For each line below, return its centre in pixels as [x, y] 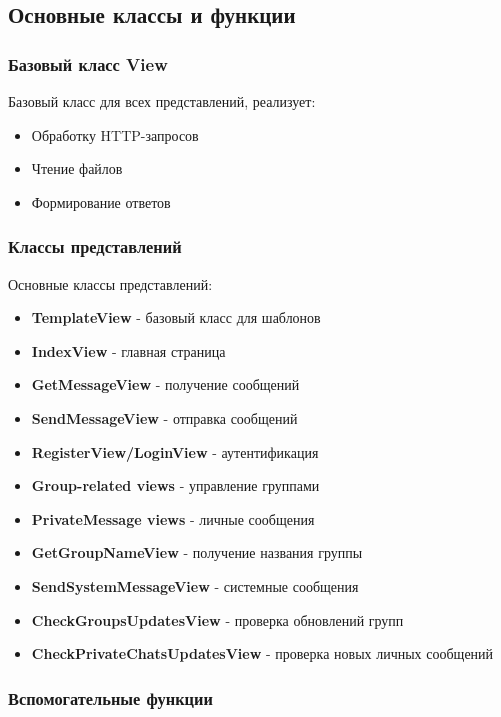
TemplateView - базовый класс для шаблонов [176, 317]
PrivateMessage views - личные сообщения [173, 518]
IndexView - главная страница [128, 350]
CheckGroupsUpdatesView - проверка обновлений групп [217, 619]
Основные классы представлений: [110, 283]
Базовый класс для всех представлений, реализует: [162, 101]
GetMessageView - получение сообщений [165, 384]
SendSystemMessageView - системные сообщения [195, 585]
